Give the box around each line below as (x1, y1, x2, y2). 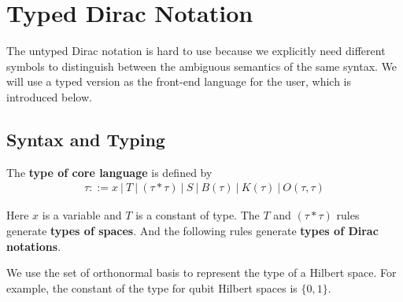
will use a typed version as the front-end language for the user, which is (6, 73, 352, 90)
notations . (6, 238, 61, 254)
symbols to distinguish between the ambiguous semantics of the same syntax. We (6, 57, 397, 74)
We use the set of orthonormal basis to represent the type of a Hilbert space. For (6, 264, 397, 281)
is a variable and (42, 207, 122, 223)
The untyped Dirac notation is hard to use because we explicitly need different (6, 42, 386, 59)
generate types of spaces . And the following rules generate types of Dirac (6, 222, 379, 238)
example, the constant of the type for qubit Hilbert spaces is (6, 279, 298, 296)
